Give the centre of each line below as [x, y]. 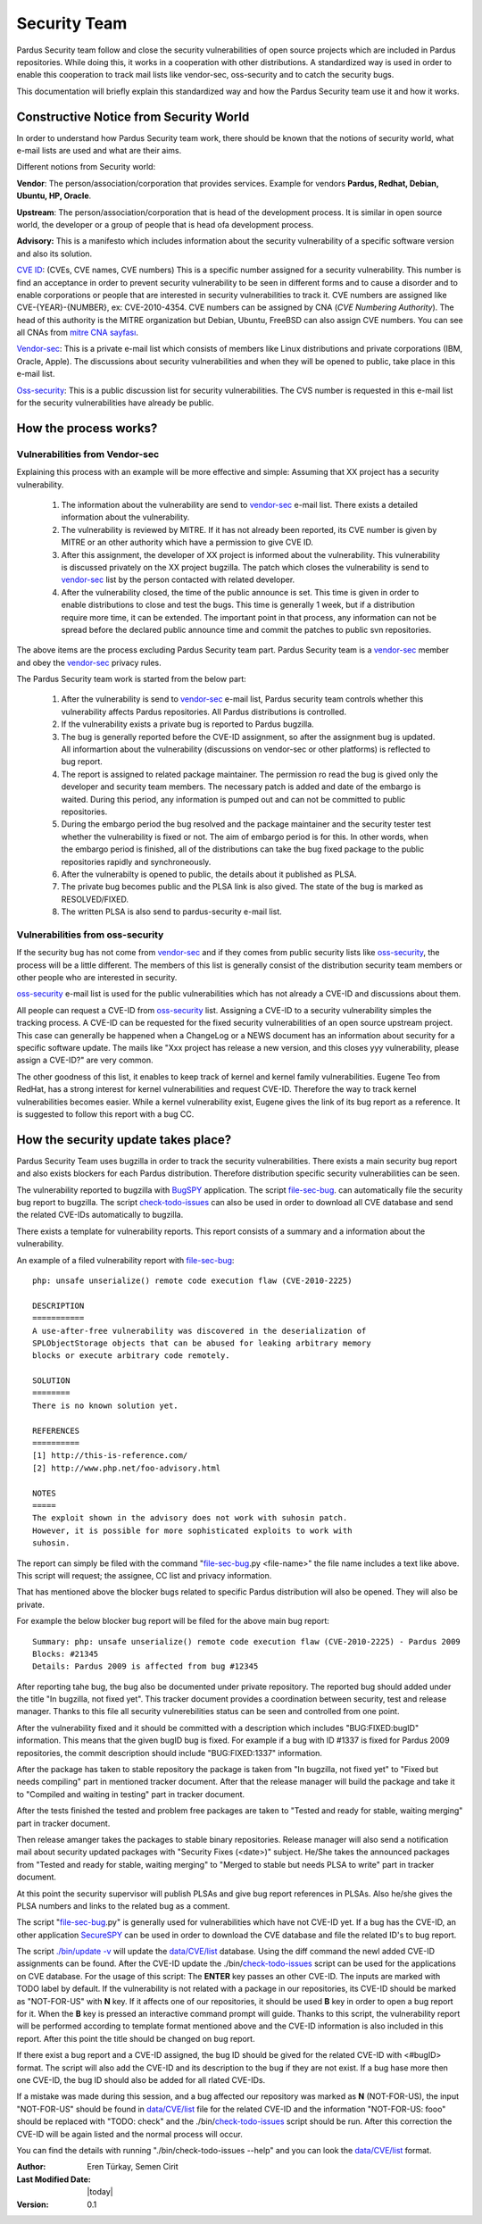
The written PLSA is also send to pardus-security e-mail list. [172, 912]
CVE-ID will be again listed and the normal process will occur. [129, 2134]
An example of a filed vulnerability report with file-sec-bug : [125, 1260]
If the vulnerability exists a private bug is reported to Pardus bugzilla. [187, 724]
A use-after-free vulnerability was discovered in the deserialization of [199, 1331]
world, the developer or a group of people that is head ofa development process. [165, 224]
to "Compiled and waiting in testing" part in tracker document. [131, 1794]
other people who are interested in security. [97, 978]
